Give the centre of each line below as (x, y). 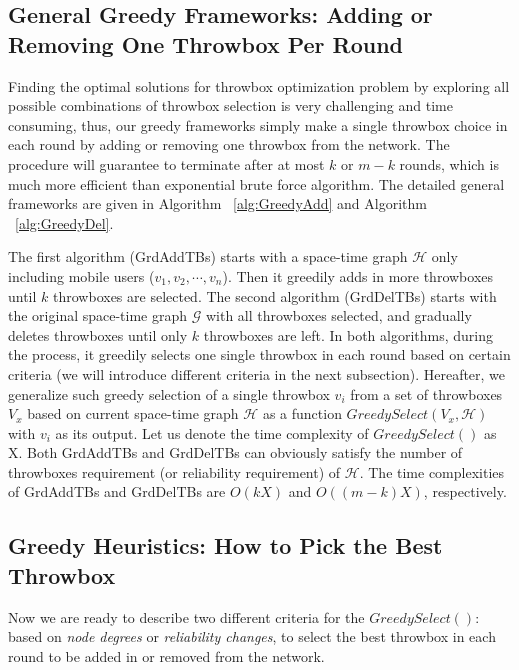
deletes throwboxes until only (98, 334)
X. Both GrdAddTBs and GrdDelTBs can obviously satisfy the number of (235, 452)
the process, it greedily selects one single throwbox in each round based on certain (259, 354)
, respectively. (465, 491)
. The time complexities (432, 471)
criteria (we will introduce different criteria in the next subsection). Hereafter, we (257, 373)
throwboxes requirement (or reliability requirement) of (174, 471)
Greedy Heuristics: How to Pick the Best (225, 545)
